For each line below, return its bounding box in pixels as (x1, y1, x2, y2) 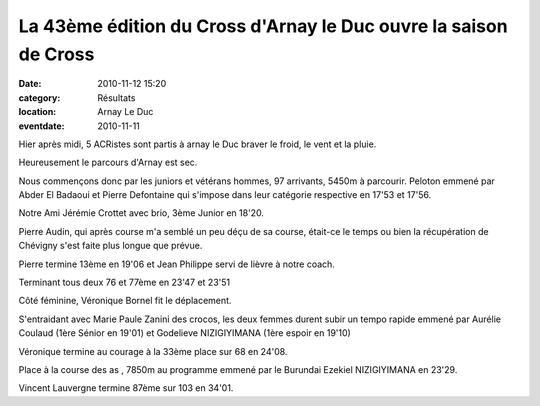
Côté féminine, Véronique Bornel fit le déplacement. (18, 295, 232, 307)
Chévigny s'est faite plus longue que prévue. (18, 240, 203, 252)
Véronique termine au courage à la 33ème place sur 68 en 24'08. (18, 345, 288, 357)
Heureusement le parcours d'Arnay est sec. (18, 156, 198, 169)
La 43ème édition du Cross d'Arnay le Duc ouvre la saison (18, 15, 509, 37)
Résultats (97, 91, 136, 104)
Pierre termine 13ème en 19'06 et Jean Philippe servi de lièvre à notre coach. (18, 258, 335, 270)
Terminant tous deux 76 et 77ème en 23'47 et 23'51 (18, 276, 230, 289)
